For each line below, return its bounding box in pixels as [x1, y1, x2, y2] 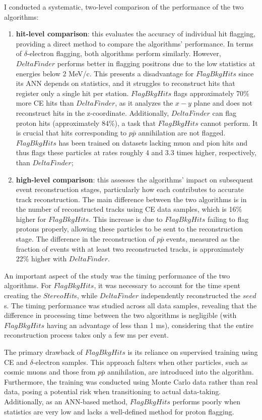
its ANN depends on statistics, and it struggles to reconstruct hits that [16, 78, 235, 88]
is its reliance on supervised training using [127, 347, 258, 357]
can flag [212, 107, 237, 118]
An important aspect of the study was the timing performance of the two [4, 270, 230, 281]
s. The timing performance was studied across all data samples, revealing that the [4, 300, 257, 310]
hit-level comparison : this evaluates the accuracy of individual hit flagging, [16, 28, 255, 39]
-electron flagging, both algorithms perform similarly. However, [27, 48, 221, 59]
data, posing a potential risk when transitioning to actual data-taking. [4, 386, 221, 397]
